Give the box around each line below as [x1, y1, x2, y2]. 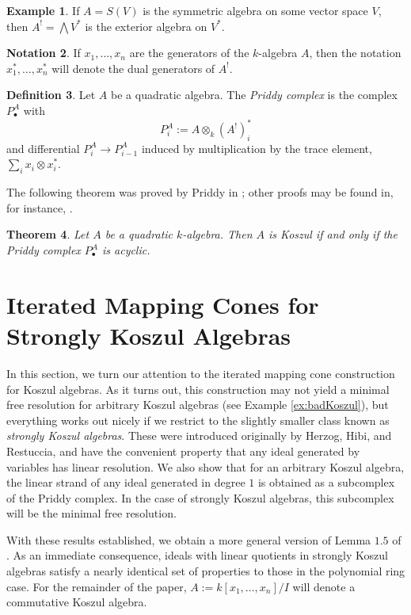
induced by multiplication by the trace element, [141, 139, 372, 156]
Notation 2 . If [6, 44, 81, 61]
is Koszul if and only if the [268, 226, 398, 243]
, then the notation [309, 44, 401, 61]
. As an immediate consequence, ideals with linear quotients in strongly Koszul [6, 547, 388, 563]
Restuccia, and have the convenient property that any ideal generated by [6, 442, 360, 459]
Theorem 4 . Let [6, 226, 89, 243]
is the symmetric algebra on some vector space [143, 2, 368, 18]
